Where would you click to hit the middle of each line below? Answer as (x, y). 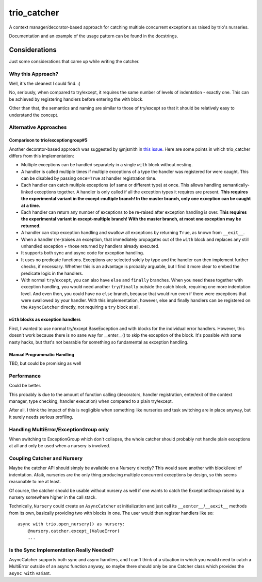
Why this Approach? (34, 74)
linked (27, 192)
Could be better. (25, 386)
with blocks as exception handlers (45, 319)
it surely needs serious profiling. (41, 417)
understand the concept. (34, 115)
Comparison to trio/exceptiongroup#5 (48, 140)
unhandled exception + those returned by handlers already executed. (90, 246)
